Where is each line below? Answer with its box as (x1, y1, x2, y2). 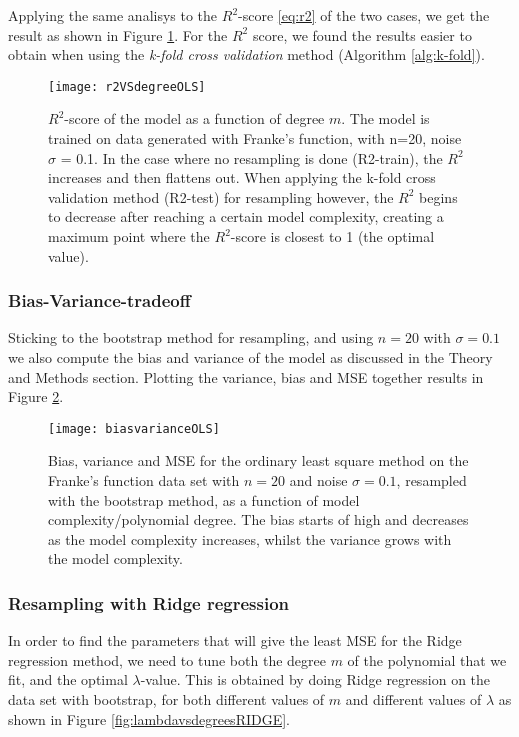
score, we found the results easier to (252, 24, 472, 45)
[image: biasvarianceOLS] (48, 421, 220, 436)
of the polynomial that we (347, 649, 507, 670)
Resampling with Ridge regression (8, 590, 290, 615)
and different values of (345, 689, 482, 709)
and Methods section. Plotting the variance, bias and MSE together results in (8, 366, 484, 387)
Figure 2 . (8, 386, 64, 407)
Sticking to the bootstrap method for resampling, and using (8, 327, 374, 348)
